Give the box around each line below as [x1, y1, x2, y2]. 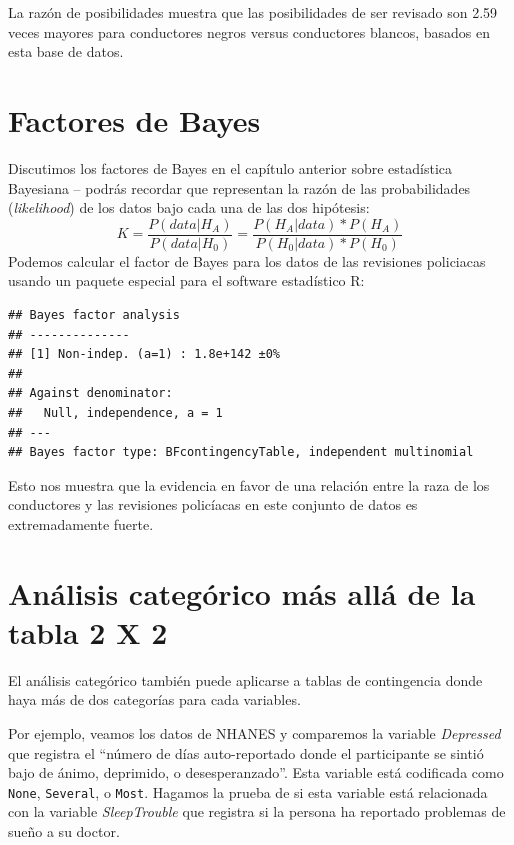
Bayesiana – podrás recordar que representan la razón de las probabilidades [8, 177, 471, 198]
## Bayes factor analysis [8, 307, 180, 322]
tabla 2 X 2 [8, 611, 168, 652]
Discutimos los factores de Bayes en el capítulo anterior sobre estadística [8, 157, 453, 178]
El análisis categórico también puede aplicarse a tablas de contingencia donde [8, 669, 483, 690]
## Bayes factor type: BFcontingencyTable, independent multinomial [8, 445, 474, 460]
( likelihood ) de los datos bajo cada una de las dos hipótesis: [8, 197, 370, 218]
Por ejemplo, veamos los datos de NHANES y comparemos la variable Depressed [8, 722, 501, 743]
